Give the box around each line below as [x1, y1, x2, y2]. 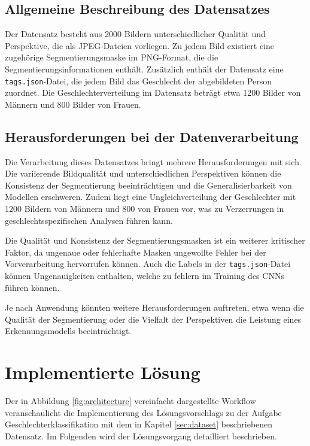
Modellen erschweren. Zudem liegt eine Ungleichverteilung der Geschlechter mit [5, 190, 296, 203]
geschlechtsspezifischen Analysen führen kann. [5, 214, 173, 226]
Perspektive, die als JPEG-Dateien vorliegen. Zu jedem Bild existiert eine [5, 39, 274, 51]
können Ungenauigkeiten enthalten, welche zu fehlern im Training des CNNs [5, 269, 284, 282]
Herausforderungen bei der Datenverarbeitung [5, 127, 299, 145]
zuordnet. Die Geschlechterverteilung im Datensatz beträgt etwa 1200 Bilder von [5, 86, 301, 99]
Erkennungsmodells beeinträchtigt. [5, 324, 132, 337]
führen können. [5, 281, 60, 293]
